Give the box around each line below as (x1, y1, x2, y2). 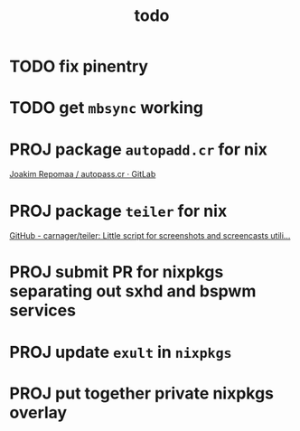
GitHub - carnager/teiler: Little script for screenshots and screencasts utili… (9, 230, 291, 241)
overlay (9, 402, 68, 423)
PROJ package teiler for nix (9, 201, 228, 221)
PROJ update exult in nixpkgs (9, 342, 232, 362)
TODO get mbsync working (9, 98, 204, 118)
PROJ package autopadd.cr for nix (9, 139, 268, 159)
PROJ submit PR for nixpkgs (9, 262, 224, 283)
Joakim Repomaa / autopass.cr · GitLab (9, 169, 156, 180)
